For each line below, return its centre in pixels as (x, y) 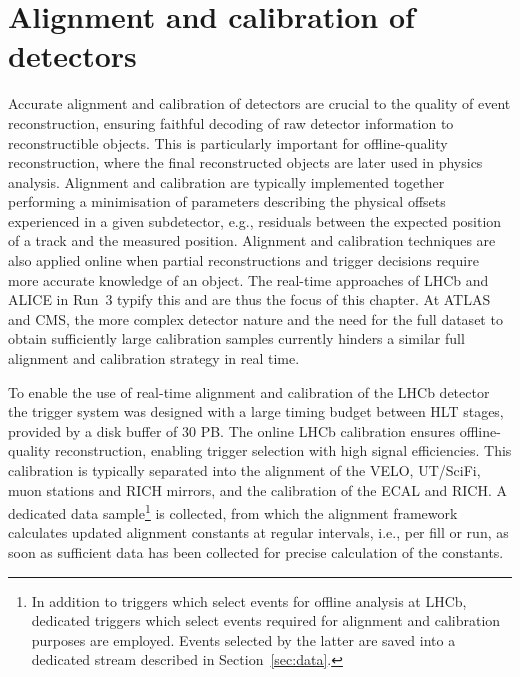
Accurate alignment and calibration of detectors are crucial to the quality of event (259, 103)
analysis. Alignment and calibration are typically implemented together (226, 181)
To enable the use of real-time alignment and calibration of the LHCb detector (249, 391)
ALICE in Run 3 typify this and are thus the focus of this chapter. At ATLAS (249, 299)
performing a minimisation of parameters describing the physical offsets (227, 201)
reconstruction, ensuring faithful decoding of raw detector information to (231, 122)
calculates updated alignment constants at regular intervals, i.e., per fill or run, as (258, 532)
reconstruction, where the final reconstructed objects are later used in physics (245, 162)
